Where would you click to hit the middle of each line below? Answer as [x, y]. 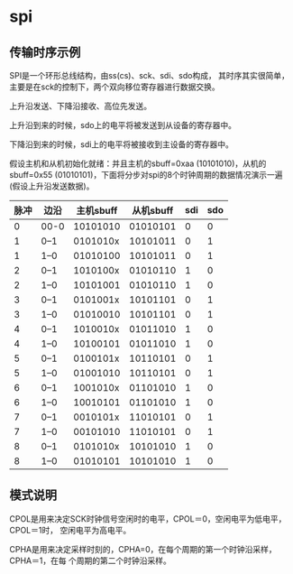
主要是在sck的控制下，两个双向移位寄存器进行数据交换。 [115, 87]
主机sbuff [97, 211]
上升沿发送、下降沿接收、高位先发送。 [80, 106]
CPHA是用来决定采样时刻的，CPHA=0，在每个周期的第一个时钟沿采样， [143, 549]
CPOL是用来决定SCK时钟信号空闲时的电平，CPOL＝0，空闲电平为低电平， [148, 518]
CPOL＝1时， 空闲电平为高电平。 [70, 530]
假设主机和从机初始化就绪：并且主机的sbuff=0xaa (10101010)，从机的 [138, 163]
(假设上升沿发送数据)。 [52, 186]
